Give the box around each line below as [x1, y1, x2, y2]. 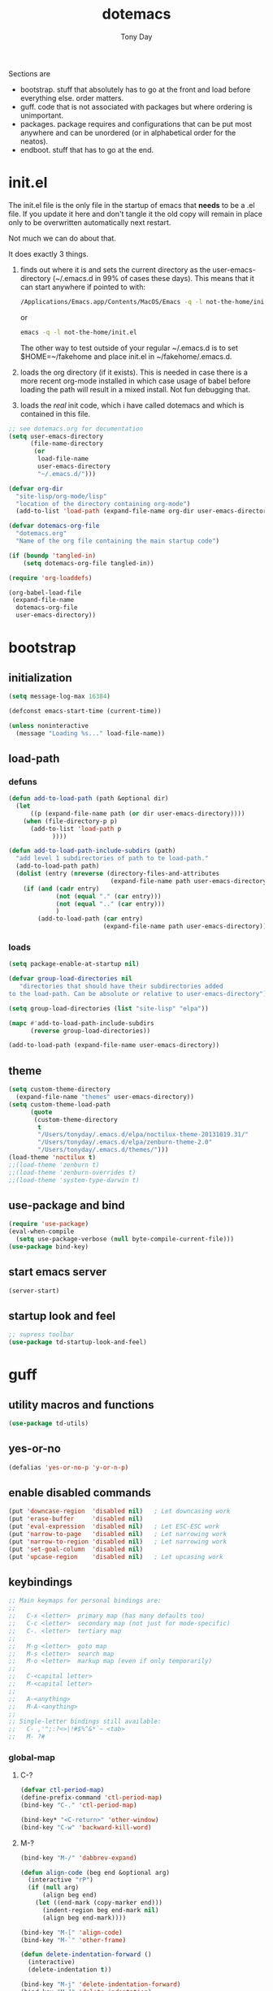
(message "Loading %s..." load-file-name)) [15, 729, 165, 738]
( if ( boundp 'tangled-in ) [8, 552, 96, 560]
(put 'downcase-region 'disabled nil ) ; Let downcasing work [8, 1508, 231, 1516]
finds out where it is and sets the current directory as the [19, 265, 211, 275]
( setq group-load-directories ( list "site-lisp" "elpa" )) [8, 1004, 209, 1012]
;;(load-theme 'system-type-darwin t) [8, 1175, 140, 1184]
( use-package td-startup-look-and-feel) [8, 1338, 148, 1347]
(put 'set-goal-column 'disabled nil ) [8, 1545, 144, 1553]
